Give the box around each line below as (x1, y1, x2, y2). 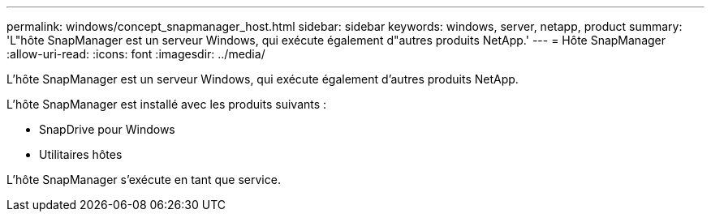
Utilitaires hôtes (39, 147, 123, 161)
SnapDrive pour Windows (39, 122, 175, 136)
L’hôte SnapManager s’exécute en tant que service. (6, 173, 281, 186)
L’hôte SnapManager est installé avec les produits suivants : (6, 97, 327, 111)
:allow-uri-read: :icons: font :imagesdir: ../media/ (6, 47, 265, 61)
